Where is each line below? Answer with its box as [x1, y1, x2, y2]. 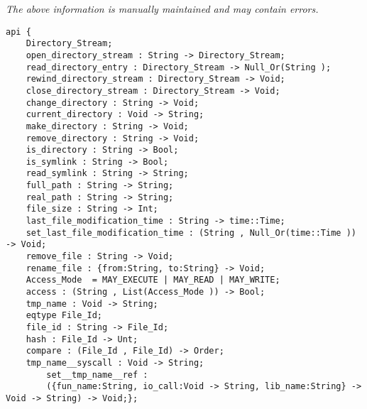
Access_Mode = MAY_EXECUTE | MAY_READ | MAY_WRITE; [26, 275, 280, 285]
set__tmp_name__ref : [46, 369, 148, 380]
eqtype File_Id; [26, 310, 103, 321]
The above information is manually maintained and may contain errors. [6, 1, 319, 16]
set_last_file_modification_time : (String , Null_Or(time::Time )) [26, 227, 356, 238]
